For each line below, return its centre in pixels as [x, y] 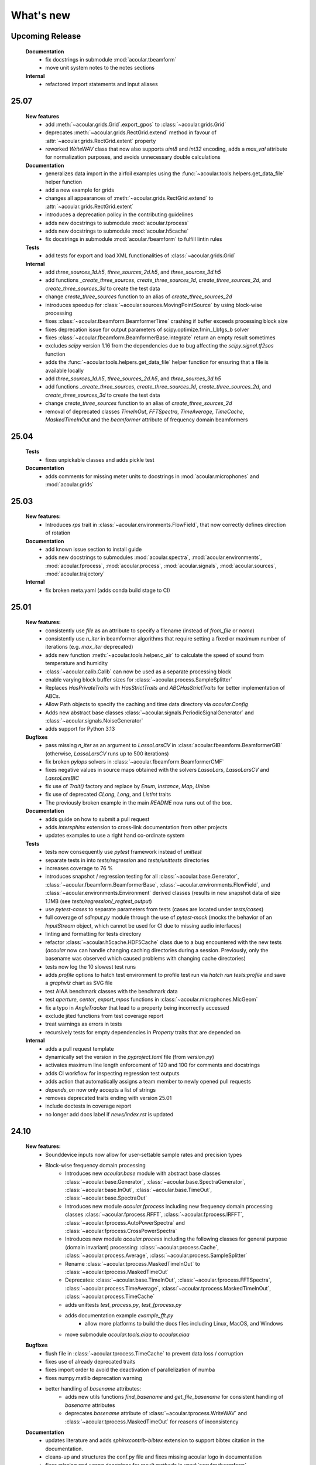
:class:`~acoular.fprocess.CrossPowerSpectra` [121, 1231]
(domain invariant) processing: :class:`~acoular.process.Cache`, [142, 1247]
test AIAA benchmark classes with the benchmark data [111, 991]
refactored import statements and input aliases [102, 84]
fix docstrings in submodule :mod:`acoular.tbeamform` [111, 59]
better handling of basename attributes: [93, 1389]
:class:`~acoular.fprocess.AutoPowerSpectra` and [125, 1222]
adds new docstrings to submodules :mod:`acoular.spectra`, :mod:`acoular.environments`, [154, 557]
